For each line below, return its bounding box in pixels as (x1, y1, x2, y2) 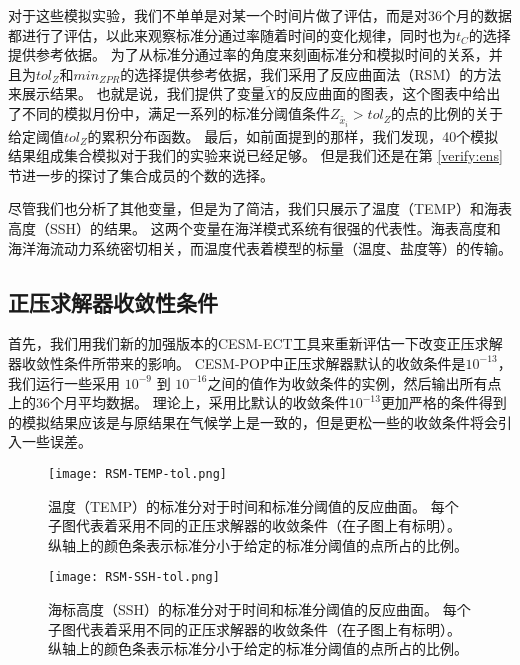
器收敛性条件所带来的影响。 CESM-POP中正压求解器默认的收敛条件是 (8, 352, 466, 373)
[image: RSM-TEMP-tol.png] (48, 466, 227, 481)
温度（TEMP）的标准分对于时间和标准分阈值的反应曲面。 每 (48, 495, 445, 516)
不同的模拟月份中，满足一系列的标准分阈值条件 (21, 103, 330, 124)
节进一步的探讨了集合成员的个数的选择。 (8, 164, 274, 185)
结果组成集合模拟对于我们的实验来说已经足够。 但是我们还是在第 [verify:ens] (8, 145, 503, 166)
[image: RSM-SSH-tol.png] (48, 570, 220, 585)
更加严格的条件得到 (380, 392, 507, 413)
